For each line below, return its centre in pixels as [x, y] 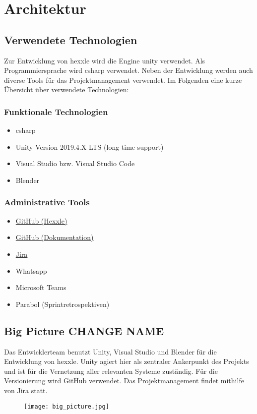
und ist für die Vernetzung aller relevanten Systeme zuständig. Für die [111, 371]
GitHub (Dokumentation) [55, 237]
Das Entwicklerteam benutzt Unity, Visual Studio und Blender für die [110, 351]
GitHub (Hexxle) [41, 220]
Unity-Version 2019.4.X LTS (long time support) [90, 147]
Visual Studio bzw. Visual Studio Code [75, 163]
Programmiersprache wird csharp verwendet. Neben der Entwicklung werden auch [128, 70]
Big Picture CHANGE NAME [84, 330]
